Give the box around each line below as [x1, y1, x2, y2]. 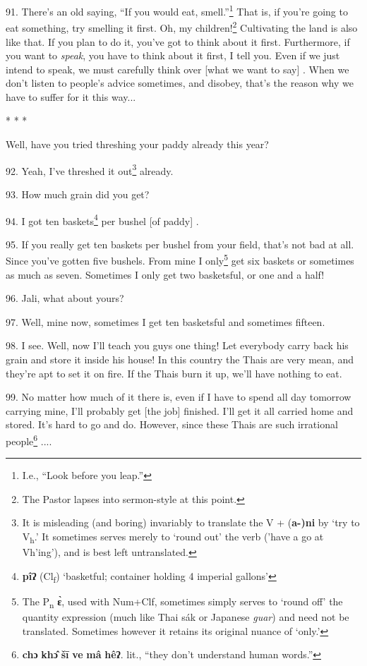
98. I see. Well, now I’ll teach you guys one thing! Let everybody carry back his [6, 338, 349, 353]
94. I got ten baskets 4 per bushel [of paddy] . [6, 211, 199, 228]
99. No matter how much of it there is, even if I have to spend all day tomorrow [6, 389, 351, 404]
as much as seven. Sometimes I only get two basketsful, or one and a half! [6, 267, 325, 281]
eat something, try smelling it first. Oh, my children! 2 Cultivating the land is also [6, 18, 358, 35]
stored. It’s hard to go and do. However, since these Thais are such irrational [6, 417, 338, 432]
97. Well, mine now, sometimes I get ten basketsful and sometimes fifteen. [6, 314, 325, 329]
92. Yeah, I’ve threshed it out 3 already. [6, 161, 174, 178]
